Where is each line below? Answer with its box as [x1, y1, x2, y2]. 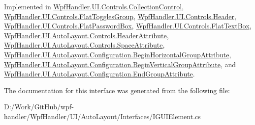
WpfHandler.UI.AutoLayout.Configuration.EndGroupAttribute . [4, 69, 195, 79]
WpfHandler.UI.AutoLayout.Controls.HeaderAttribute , [4, 30, 169, 40]
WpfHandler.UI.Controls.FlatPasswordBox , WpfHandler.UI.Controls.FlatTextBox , [4, 21, 252, 31]
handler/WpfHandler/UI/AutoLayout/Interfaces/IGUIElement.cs [4, 111, 201, 121]
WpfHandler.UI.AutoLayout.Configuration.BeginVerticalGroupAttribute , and [4, 59, 236, 69]
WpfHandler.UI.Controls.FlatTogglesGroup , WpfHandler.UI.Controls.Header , [4, 11, 236, 21]
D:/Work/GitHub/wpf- [4, 101, 74, 112]
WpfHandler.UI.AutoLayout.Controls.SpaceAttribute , [4, 40, 165, 50]
